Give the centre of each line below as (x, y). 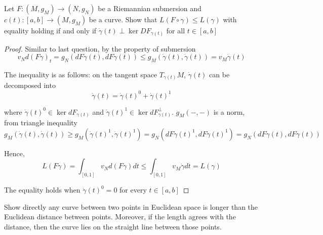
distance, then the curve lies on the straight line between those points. (113, 227)
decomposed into (30, 85)
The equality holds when (42, 190)
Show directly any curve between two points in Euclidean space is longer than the (131, 206)
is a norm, (229, 111)
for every (133, 190)
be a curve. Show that (123, 19)
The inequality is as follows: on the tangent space (81, 74)
